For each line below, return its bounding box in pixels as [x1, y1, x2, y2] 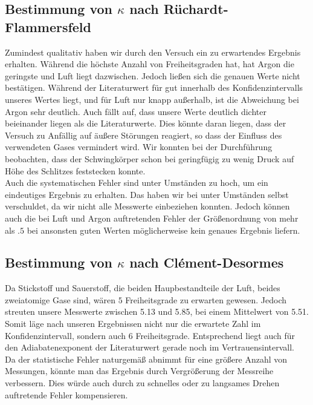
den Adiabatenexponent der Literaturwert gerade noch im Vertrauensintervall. [5, 341, 294, 354]
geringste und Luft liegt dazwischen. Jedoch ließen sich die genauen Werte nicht [5, 69, 300, 82]
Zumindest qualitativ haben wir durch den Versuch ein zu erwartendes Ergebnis [5, 45, 301, 58]
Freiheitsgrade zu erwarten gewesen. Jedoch [125, 293, 287, 306]
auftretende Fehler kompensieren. [5, 388, 128, 401]
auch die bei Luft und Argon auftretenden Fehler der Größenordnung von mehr [5, 211, 298, 224]
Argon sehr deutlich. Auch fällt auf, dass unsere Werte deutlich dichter [5, 105, 266, 117]
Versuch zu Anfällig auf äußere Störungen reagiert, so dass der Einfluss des [5, 128, 282, 141]
